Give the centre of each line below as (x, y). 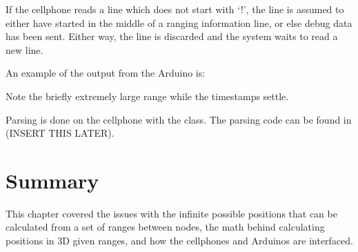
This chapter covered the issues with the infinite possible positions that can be (171, 213)
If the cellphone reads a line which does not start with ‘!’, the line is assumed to (175, 9)
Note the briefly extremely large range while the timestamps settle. (147, 96)
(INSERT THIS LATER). (60, 133)
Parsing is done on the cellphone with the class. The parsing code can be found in (179, 119)
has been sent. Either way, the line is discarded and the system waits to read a (172, 36)
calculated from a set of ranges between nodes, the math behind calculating (165, 227)
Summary (52, 180)
